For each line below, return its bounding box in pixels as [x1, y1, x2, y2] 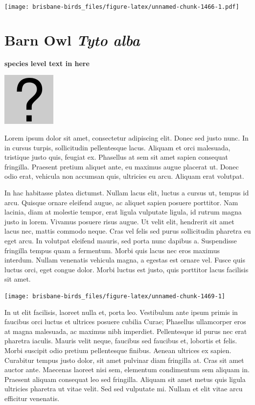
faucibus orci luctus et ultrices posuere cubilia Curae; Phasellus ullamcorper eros [4, 316, 246, 327]
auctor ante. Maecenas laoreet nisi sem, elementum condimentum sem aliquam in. [4, 364, 250, 375]
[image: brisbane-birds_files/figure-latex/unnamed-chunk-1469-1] [4, 292, 226, 300]
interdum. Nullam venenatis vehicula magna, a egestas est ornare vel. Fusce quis [4, 255, 245, 265]
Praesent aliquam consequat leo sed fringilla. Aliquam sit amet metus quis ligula [4, 374, 246, 384]
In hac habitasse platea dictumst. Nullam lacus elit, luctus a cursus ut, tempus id [4, 187, 249, 197]
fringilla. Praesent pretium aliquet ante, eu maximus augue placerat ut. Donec [4, 161, 239, 171]
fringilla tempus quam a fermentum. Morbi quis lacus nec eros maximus [4, 245, 220, 255]
